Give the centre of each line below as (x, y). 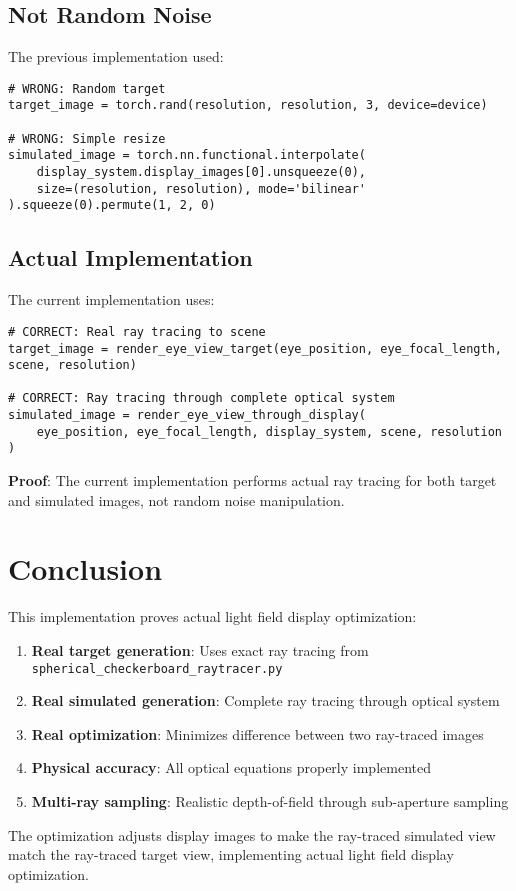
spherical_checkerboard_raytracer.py (157, 668)
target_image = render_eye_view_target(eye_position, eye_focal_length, (255, 348)
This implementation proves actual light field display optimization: (212, 616)
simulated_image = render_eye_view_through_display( (187, 415)
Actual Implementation (130, 257)
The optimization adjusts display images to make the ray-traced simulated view (252, 834)
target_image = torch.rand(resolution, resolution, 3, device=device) (248, 105)
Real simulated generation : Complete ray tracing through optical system (265, 700)
